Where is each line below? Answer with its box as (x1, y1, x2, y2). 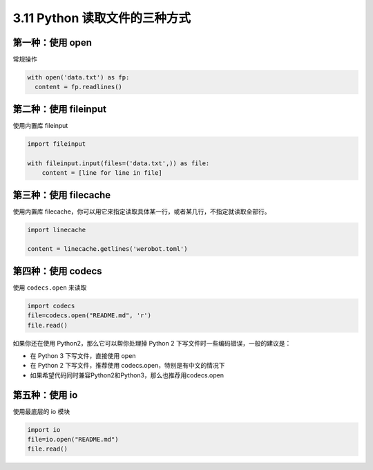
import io (27, 426, 61, 433)
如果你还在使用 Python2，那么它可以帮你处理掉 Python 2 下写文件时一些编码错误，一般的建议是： (12, 339, 291, 347)
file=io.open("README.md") (27, 435, 119, 444)
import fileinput (27, 140, 86, 148)
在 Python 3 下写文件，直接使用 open (30, 352, 136, 359)
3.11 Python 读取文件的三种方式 (12, 10, 191, 26)
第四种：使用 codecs (12, 265, 103, 276)
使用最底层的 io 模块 (12, 407, 70, 415)
